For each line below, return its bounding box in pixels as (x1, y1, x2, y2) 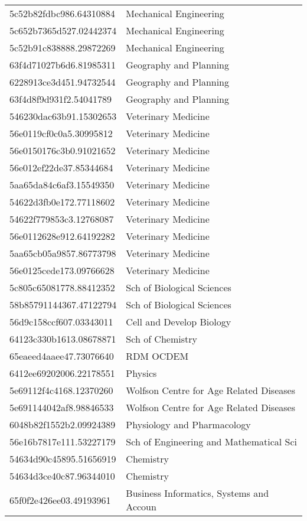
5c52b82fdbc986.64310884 (9, 6, 115, 20)
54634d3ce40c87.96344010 (9, 469, 115, 483)
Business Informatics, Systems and (126, 486, 269, 500)
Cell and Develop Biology (126, 315, 231, 328)
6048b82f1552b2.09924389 (9, 418, 116, 431)
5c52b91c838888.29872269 (9, 41, 116, 54)
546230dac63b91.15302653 (9, 109, 117, 123)
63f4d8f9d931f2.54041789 (9, 92, 112, 106)
